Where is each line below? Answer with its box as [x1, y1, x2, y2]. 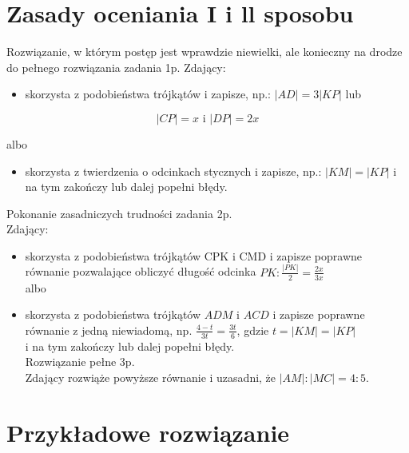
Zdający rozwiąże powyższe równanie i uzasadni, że [25, 368, 276, 385]
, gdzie [236, 321, 269, 338]
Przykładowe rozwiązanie [6, 415, 290, 448]
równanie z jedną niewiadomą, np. [25, 321, 193, 338]
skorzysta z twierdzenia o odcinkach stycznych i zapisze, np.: [25, 162, 322, 179]
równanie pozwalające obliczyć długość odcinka [25, 263, 256, 280]
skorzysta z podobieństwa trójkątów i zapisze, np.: [25, 85, 272, 102]
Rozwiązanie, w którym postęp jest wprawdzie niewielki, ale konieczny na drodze [6, 43, 403, 60]
